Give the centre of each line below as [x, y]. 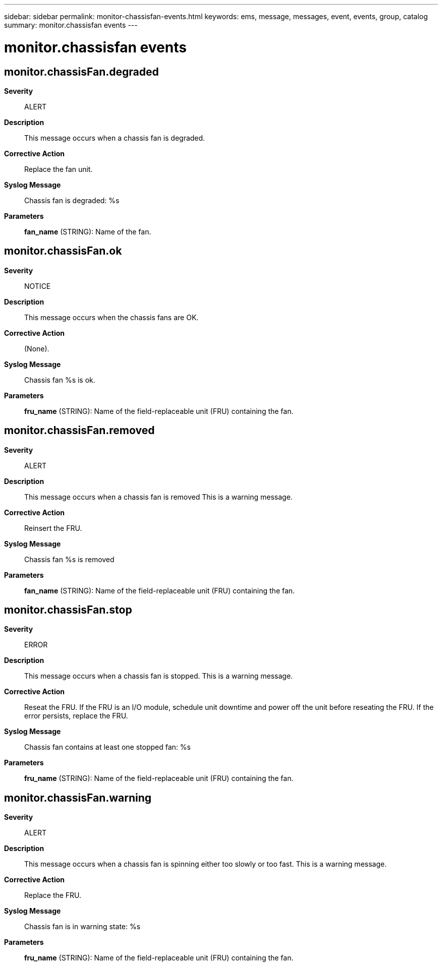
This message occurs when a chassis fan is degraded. [115, 138]
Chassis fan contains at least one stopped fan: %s [107, 747]
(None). [37, 348]
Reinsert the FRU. [53, 528]
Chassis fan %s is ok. [60, 380]
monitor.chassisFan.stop [68, 610]
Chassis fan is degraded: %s [72, 200]
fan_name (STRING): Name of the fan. [88, 231]
